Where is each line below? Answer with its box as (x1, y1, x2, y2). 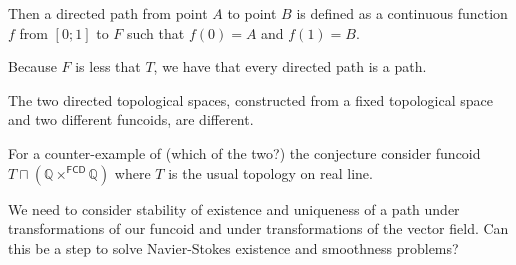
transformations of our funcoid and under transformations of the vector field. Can (8, 218, 509, 239)
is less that (75, 56, 141, 77)
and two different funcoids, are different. (8, 109, 254, 130)
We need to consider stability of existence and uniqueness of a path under (8, 198, 460, 219)
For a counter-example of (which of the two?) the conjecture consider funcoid (8, 142, 481, 163)
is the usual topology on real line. (168, 162, 373, 183)
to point (227, 3, 277, 23)
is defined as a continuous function (296, 3, 508, 23)
